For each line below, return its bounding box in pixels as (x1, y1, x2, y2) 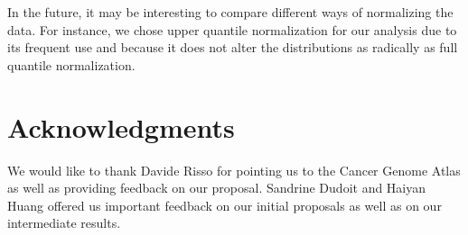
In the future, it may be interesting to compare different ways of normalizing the (7, 3, 454, 21)
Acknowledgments (7, 108, 235, 145)
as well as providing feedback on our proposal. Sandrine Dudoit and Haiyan (7, 178, 426, 197)
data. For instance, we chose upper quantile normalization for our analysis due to (7, 20, 457, 39)
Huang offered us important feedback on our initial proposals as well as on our (7, 195, 442, 214)
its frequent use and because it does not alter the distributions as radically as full (7, 38, 458, 57)
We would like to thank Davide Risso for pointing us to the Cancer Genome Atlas (7, 160, 461, 179)
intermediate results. (7, 213, 121, 232)
